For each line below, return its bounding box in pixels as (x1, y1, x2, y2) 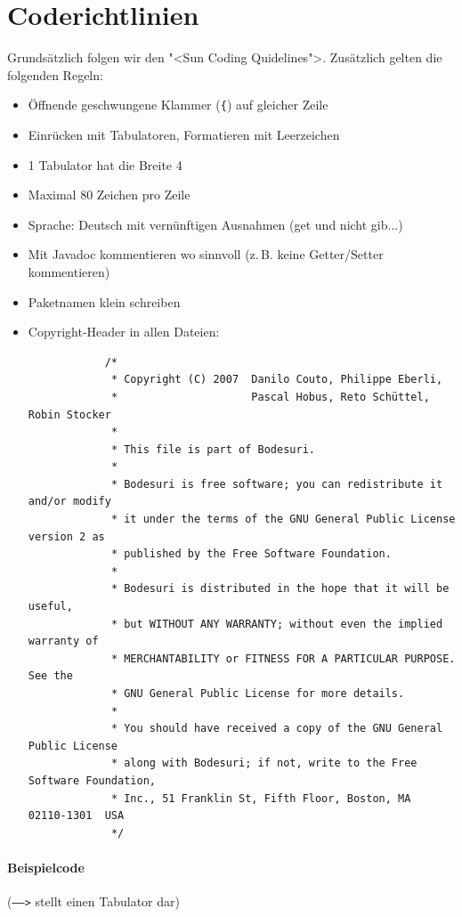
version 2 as (28, 530, 105, 543)
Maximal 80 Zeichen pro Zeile (28, 185, 190, 204)
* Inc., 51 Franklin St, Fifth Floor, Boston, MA (110, 791, 411, 805)
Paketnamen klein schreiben (28, 292, 181, 311)
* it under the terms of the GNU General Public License (110, 513, 456, 526)
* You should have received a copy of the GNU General (110, 722, 443, 735)
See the (28, 669, 73, 683)
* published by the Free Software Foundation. (110, 548, 392, 561)
